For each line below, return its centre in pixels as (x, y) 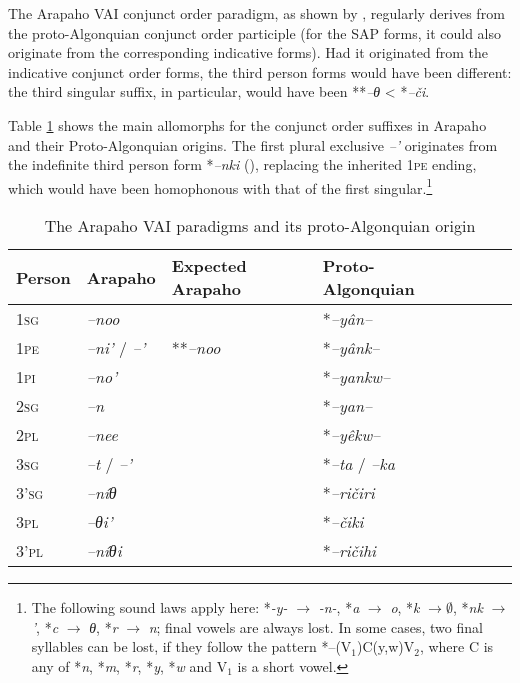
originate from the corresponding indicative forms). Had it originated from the (248, 52)
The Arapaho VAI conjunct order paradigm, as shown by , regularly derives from (256, 13)
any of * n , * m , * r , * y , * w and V (129, 665)
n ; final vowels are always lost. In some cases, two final (315, 626)
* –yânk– (351, 347)
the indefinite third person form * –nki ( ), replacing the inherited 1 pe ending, (242, 164)
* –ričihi (349, 550)
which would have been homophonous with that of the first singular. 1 (220, 186)
